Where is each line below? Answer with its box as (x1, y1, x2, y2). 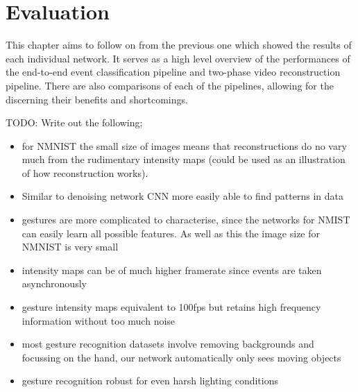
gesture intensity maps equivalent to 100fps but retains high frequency (22, 300, 321, 314)
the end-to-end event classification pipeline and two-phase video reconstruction (6, 65, 341, 79)
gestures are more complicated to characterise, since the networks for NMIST (22, 212, 350, 227)
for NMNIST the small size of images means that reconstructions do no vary (22, 138, 347, 153)
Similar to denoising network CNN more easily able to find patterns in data (22, 189, 343, 203)
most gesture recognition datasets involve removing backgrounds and (22, 336, 314, 351)
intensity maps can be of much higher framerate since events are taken (22, 262, 322, 277)
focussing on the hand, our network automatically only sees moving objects (22, 350, 341, 364)
